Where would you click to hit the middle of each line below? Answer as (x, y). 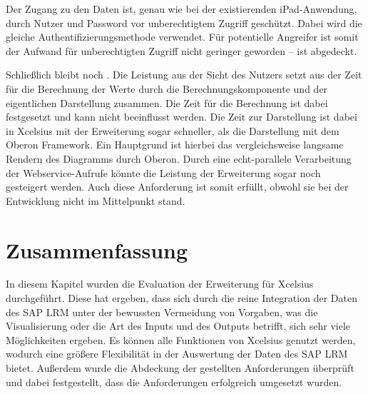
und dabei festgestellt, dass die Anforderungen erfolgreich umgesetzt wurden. (174, 382)
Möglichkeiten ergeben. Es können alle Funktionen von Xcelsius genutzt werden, (181, 339)
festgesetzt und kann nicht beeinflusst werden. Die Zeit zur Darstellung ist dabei (182, 117)
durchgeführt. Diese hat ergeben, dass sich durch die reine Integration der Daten (182, 298)
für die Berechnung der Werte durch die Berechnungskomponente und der (167, 88)
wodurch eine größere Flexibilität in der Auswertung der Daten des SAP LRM (177, 354)
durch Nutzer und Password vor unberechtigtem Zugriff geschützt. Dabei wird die (184, 22)
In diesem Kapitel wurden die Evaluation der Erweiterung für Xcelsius (160, 284)
